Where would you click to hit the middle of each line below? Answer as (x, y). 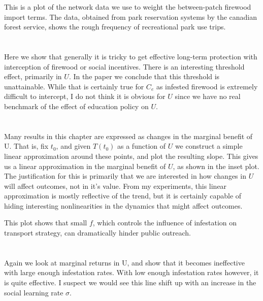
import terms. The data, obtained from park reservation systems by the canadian (131, 16)
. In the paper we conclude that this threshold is (144, 76)
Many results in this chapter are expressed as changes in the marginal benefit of (128, 136)
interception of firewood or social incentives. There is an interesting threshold (124, 66)
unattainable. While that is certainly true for (74, 86)
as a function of (141, 146)
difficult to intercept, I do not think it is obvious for (85, 96)
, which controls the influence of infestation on (165, 223)
